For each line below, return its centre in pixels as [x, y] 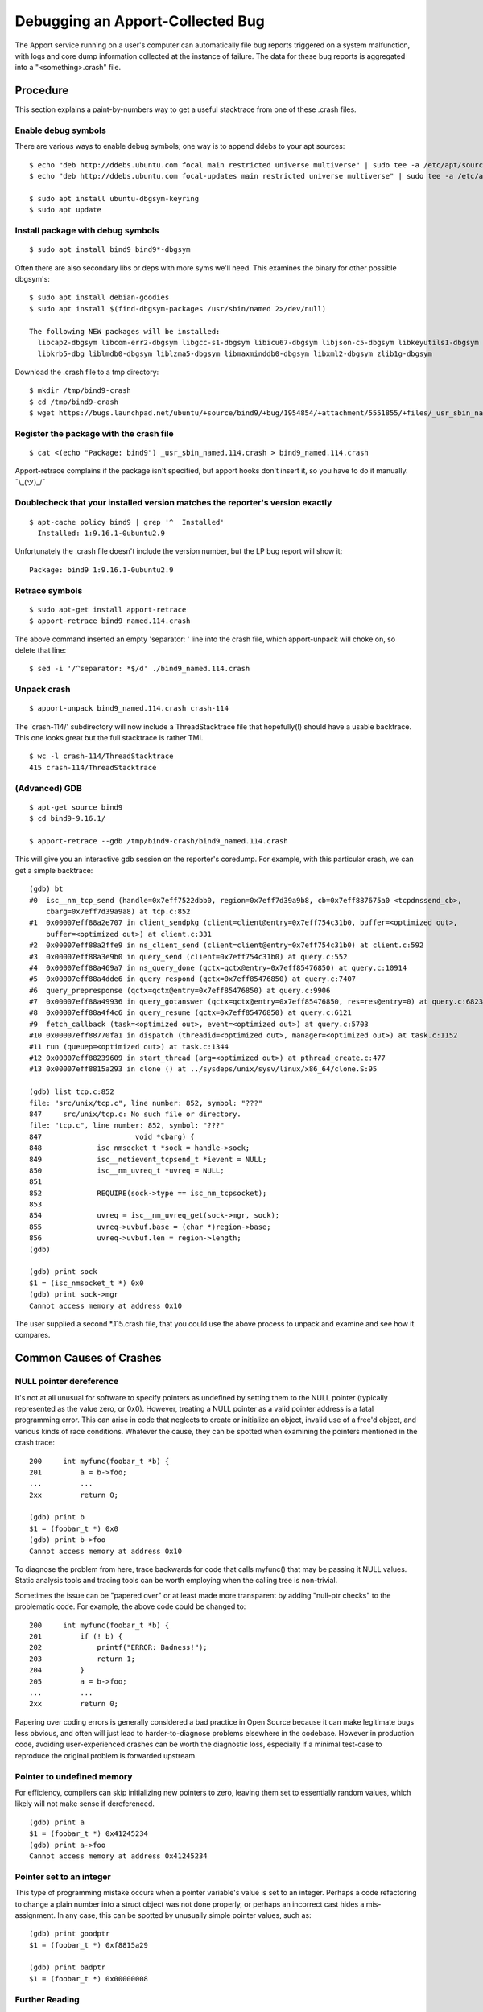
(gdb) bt [46, 889]
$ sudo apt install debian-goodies [99, 297]
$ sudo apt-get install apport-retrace [108, 609]
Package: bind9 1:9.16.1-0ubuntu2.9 [101, 570]
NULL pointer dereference [67, 1382]
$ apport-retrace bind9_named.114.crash [110, 621]
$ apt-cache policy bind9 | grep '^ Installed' [127, 522]
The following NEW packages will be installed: [125, 331]
